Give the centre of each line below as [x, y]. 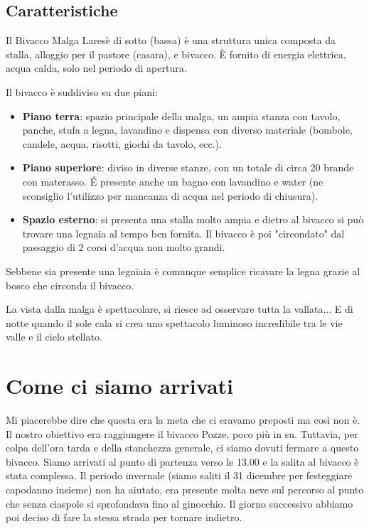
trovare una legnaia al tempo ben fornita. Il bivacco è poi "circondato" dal [183, 233]
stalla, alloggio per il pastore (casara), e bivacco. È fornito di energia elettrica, [176, 54]
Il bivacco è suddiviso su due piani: [82, 91]
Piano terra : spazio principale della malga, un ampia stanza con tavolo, [181, 116]
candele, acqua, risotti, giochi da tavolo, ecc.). [122, 143]
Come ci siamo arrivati [120, 386]
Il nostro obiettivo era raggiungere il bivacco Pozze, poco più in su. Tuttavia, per [182, 433]
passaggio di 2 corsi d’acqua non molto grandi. [124, 247]
